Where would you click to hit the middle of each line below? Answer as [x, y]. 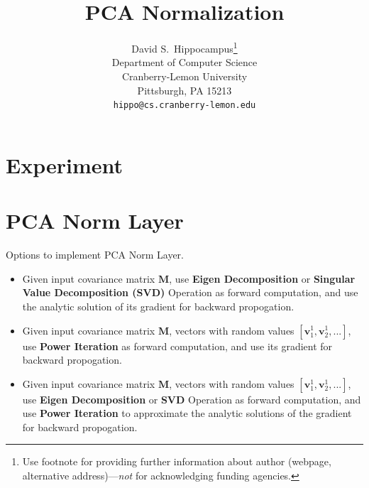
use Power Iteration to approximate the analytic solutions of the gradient [187, 413]
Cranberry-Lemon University [184, 76]
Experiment [65, 164]
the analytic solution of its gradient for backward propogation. [158, 306]
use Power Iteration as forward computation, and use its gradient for [177, 346]
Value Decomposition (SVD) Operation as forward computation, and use [190, 292]
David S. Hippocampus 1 [184, 47]
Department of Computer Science [184, 62]
